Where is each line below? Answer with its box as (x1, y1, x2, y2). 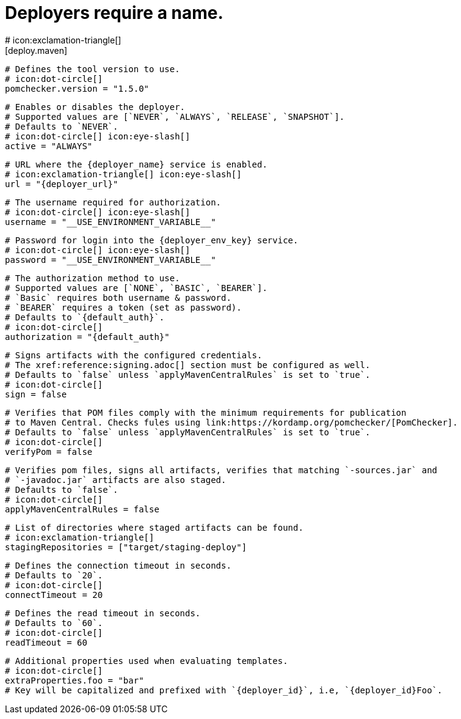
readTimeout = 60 (5, 637, 87, 647)
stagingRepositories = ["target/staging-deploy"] (5, 542, 247, 552)
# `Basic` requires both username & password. (5, 292, 231, 303)
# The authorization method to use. (5, 273, 180, 283)
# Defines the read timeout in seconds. (5, 608, 201, 618)
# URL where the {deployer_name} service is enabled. (5, 159, 267, 169)
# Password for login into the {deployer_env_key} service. (5, 235, 299, 245)
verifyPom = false (5, 446, 93, 457)
